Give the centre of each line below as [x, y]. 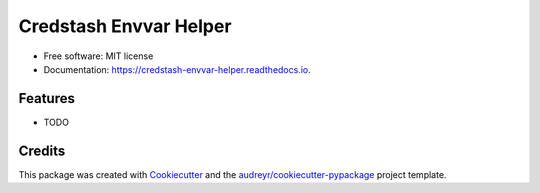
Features [46, 98]
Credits [42, 150]
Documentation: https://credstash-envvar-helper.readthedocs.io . [177, 69]
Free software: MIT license [98, 56]
